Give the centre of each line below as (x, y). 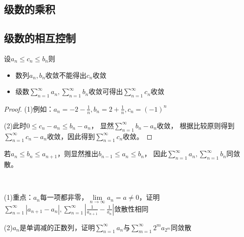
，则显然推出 (78, 154)
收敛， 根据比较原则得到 (196, 125)
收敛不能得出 (66, 75)
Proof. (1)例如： (29, 108)
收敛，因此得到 (71, 136)
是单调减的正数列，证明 (57, 227)
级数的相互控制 (40, 38)
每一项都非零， (64, 197)
